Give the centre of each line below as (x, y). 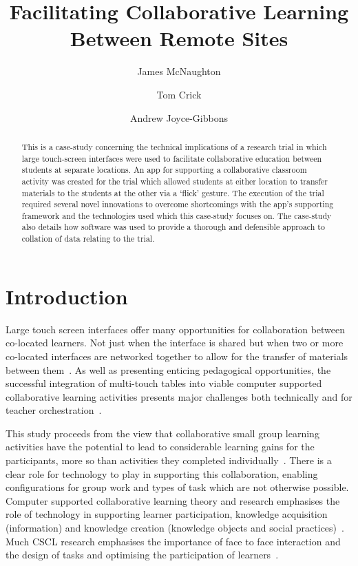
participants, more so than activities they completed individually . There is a (169, 460)
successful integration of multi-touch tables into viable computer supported (164, 383)
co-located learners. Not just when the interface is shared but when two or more (175, 343)
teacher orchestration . (54, 410)
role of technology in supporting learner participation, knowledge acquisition (167, 514)
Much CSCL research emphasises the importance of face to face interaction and (173, 541)
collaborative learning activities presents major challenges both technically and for (179, 396)
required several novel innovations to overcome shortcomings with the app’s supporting (178, 204)
